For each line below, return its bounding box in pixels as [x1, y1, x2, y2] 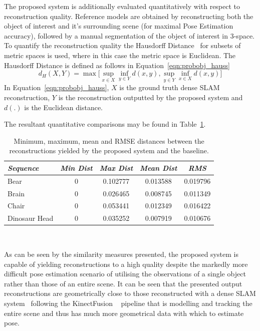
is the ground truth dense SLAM [119, 82, 220, 93]
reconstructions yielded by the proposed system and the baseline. [9, 145, 209, 156]
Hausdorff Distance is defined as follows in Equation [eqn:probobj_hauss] [4, 60, 230, 70]
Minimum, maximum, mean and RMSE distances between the [14, 135, 204, 146]
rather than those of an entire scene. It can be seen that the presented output [4, 278, 242, 288]
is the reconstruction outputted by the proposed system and [58, 92, 243, 102]
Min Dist [60, 162, 93, 173]
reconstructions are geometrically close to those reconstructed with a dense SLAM [4, 288, 256, 298]
